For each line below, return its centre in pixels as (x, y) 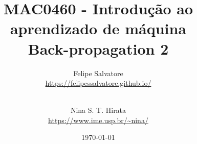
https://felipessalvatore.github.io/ (98, 83)
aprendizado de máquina (98, 28)
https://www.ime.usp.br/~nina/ (98, 120)
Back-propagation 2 (98, 48)
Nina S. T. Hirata (98, 110)
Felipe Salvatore (98, 73)
